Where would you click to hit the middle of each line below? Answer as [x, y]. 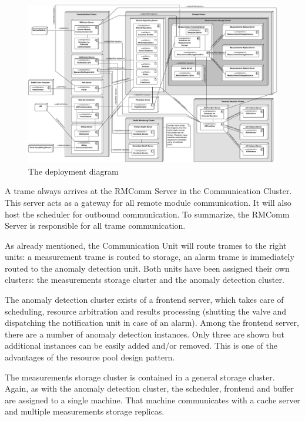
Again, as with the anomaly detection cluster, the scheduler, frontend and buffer [149, 388]
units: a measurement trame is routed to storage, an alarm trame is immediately [150, 257]
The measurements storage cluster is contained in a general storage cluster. [140, 377]
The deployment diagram [73, 171]
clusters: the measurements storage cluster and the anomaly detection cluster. [145, 280]
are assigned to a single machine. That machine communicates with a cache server [152, 400]
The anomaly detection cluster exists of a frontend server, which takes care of [144, 300]
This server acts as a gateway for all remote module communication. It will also [148, 202]
